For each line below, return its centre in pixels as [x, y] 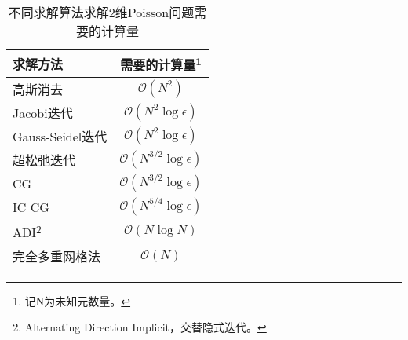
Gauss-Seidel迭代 [60, 137]
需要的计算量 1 [161, 64]
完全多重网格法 [57, 256]
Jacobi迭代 [43, 113]
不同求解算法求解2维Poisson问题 [101, 12]
